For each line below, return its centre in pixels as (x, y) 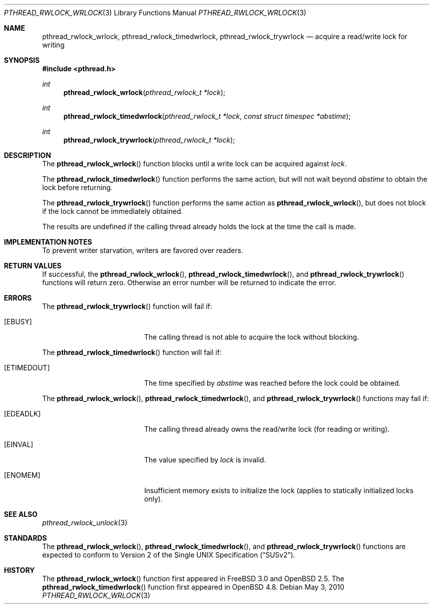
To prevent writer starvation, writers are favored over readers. (143, 250)
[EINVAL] (19, 444)
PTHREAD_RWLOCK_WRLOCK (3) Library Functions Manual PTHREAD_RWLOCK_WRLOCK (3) (155, 13)
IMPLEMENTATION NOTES (48, 242)
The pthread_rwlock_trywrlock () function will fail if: (127, 306)
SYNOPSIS (22, 60)
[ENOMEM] (22, 475)
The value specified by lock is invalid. (205, 460)
